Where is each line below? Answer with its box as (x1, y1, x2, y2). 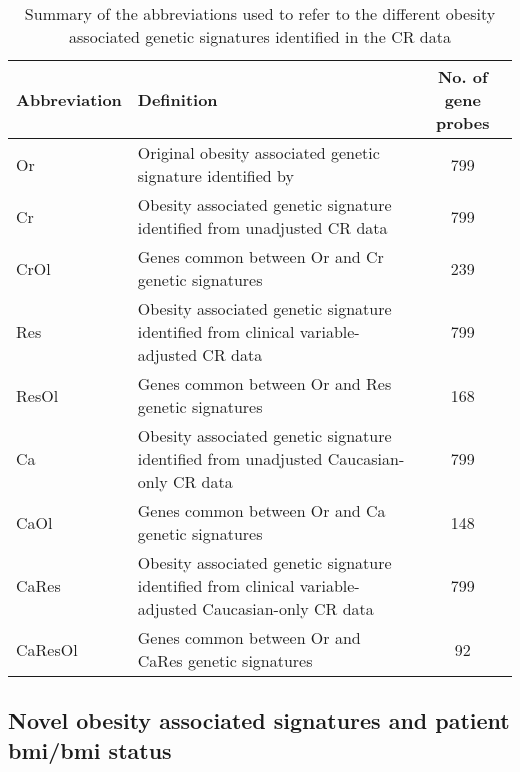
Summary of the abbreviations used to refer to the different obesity (24, 2, 496, 25)
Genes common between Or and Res (137, 372, 392, 395)
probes (436, 111, 490, 134)
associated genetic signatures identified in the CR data (69, 25, 451, 48)
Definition (137, 88, 218, 111)
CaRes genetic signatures (137, 649, 313, 672)
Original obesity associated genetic (137, 141, 380, 164)
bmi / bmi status (8, 734, 172, 765)
